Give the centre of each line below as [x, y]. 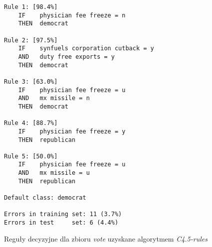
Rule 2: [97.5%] [31, 40]
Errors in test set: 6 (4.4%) [61, 223]
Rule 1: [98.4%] [31, 7]
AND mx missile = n [54, 98]
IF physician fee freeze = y [72, 131]
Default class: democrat [45, 198]
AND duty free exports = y [66, 57]
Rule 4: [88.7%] [31, 123]
